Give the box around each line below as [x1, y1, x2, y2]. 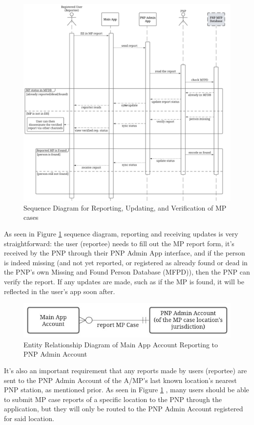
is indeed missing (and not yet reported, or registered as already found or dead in [4, 257, 248, 267]
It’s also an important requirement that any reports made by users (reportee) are [4, 365, 247, 375]
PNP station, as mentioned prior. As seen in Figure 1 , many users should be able [4, 384, 249, 395]
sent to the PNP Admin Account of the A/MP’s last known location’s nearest [4, 375, 237, 385]
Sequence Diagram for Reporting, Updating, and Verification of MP [23, 202, 227, 212]
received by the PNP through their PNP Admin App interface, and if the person [4, 248, 245, 258]
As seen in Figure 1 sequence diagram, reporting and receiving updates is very [4, 229, 238, 239]
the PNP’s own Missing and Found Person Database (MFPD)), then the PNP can [4, 267, 250, 277]
